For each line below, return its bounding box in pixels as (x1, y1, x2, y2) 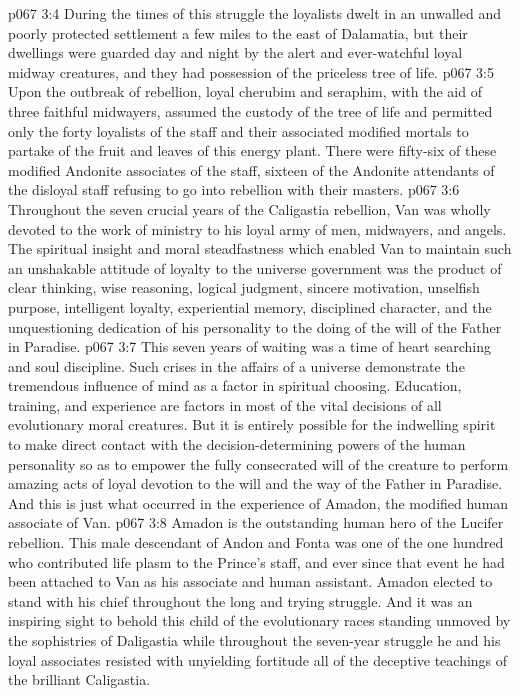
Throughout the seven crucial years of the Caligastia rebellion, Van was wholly (8, 198, 491, 219)
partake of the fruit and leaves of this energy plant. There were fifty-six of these (8, 140, 497, 161)
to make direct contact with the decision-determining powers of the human (8, 434, 466, 455)
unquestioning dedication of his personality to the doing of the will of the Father (8, 316, 502, 337)
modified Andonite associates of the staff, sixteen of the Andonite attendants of (8, 159, 495, 180)
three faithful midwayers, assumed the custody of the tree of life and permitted (8, 100, 493, 121)
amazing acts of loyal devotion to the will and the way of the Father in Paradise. (8, 473, 503, 494)
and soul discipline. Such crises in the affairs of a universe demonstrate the (8, 355, 465, 376)
